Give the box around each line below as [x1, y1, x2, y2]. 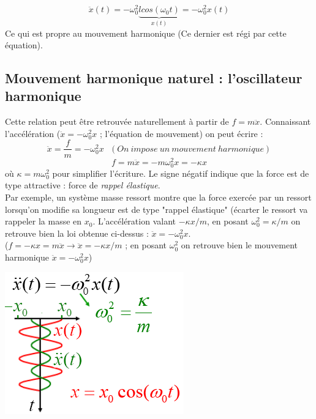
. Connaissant [260, 115, 311, 128]
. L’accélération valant [92, 215, 176, 228]
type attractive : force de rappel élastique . [5, 179, 160, 191]
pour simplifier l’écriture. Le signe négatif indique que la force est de [52, 166, 309, 179]
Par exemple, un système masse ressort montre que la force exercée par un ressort [5, 190, 312, 203]
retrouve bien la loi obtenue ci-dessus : [5, 226, 149, 239]
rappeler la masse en [5, 215, 82, 228]
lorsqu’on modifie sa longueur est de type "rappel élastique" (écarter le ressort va [5, 202, 308, 215]
